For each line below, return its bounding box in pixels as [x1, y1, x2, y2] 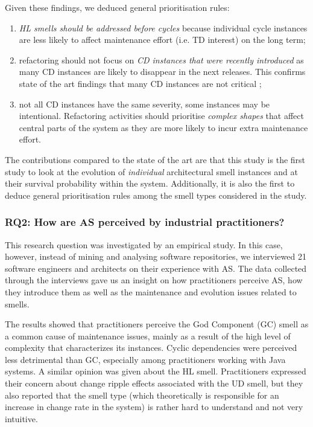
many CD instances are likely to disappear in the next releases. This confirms [19, 65, 306, 78]
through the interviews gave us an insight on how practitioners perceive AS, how [5, 274, 303, 286]
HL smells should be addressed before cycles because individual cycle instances [19, 21, 308, 34]
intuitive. [5, 412, 38, 425]
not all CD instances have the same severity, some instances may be [19, 97, 270, 110]
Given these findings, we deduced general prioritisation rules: [5, 1, 230, 13]
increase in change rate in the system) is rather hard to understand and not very [5, 400, 303, 413]
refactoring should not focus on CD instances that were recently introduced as [19, 53, 304, 66]
